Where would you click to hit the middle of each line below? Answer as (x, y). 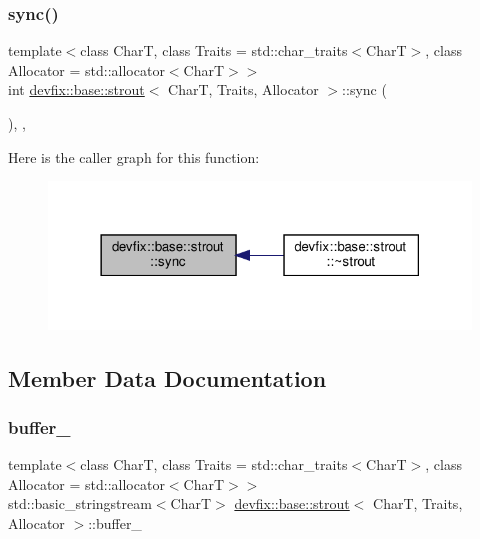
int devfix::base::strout (76, 89)
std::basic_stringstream (80, 503)
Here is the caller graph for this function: (134, 156)
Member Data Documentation (167, 377)
